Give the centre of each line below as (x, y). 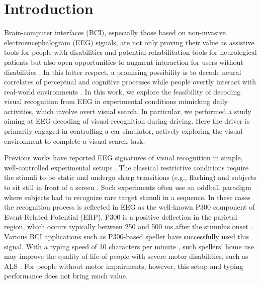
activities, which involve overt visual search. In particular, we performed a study (128, 111)
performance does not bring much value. (66, 276)
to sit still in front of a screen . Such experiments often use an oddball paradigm (128, 187)
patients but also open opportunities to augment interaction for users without (124, 62)
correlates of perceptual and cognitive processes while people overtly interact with (130, 82)
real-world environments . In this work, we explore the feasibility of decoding (122, 91)
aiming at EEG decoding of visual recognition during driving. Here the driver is (127, 121)
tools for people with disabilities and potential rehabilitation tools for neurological (130, 52)
